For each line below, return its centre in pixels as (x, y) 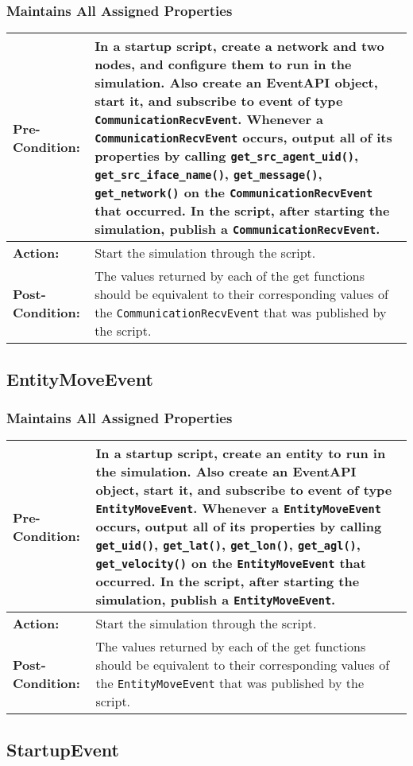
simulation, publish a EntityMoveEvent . (216, 600)
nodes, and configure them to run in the (223, 64)
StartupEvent (63, 749)
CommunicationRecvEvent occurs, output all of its (243, 138)
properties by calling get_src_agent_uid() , (227, 156)
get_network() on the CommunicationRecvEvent (234, 192)
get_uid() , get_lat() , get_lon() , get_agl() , (228, 545)
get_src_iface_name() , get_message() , (208, 174)
